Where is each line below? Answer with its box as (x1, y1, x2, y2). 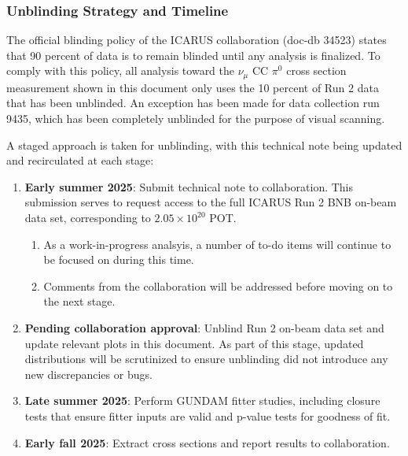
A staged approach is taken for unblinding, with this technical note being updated (6, 136, 402, 153)
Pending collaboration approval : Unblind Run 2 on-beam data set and (24, 319, 384, 336)
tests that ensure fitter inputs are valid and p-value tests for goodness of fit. (24, 407, 391, 424)
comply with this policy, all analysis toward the (6, 62, 235, 79)
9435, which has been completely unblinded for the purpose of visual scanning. (6, 110, 385, 127)
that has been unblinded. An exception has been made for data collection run (6, 95, 380, 111)
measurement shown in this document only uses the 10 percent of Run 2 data (6, 79, 379, 95)
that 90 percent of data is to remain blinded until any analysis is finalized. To (6, 46, 380, 63)
